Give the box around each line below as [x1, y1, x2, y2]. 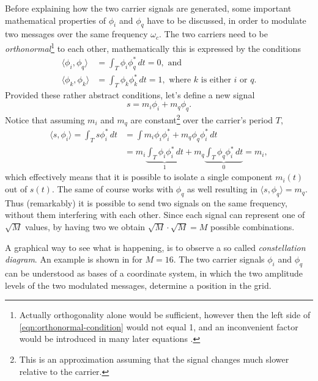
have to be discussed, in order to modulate [147, 13, 306, 26]
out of [5, 183, 28, 195]
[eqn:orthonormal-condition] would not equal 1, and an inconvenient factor [19, 320, 298, 333]
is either [201, 76, 231, 85]
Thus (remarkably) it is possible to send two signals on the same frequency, [5, 196, 287, 209]
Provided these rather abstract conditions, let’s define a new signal [5, 88, 255, 101]
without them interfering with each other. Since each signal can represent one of [5, 208, 305, 221]
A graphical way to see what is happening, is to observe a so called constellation [5, 241, 306, 253]
